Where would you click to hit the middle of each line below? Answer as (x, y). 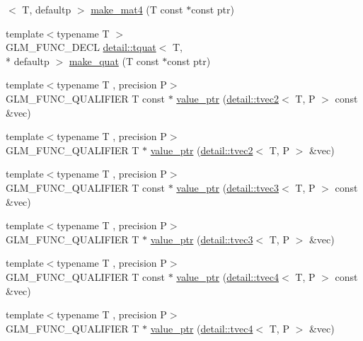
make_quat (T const (114, 60)
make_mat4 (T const (137, 9)
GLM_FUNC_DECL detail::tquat (81, 47)
